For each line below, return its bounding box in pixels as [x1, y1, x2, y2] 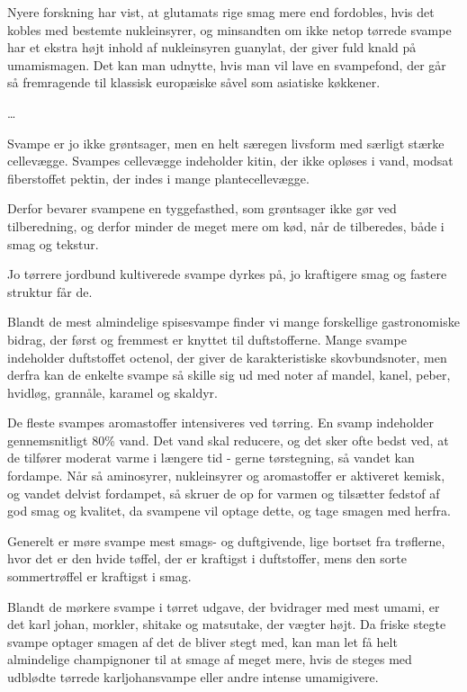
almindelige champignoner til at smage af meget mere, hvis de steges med [7, 650, 412, 669]
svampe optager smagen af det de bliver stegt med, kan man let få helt [7, 632, 398, 651]
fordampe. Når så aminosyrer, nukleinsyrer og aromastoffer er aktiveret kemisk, [7, 466, 445, 485]
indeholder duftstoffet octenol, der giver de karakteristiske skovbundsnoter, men [7, 347, 447, 366]
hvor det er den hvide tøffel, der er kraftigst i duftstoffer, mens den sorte [7, 549, 407, 568]
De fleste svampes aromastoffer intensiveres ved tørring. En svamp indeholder [7, 413, 435, 432]
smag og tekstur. [7, 234, 99, 253]
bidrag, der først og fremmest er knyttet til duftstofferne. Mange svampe [7, 329, 407, 348]
